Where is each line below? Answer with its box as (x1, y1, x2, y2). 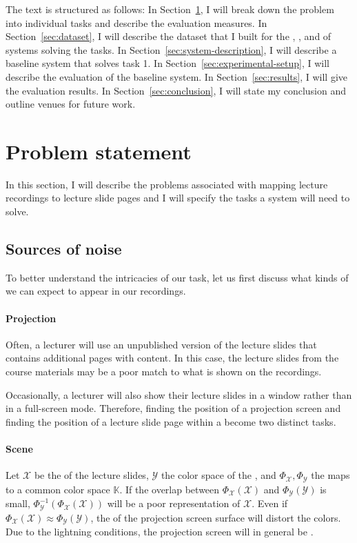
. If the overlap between (119, 482, 220, 496)
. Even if (252, 496, 288, 511)
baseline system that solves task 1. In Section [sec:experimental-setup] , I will (6, 56, 330, 70)
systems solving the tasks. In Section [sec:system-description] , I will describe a (6, 42, 337, 57)
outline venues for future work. (6, 97, 136, 111)
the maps (311, 468, 350, 482)
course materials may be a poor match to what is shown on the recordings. (6, 364, 322, 379)
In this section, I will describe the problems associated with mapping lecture (6, 177, 328, 191)
